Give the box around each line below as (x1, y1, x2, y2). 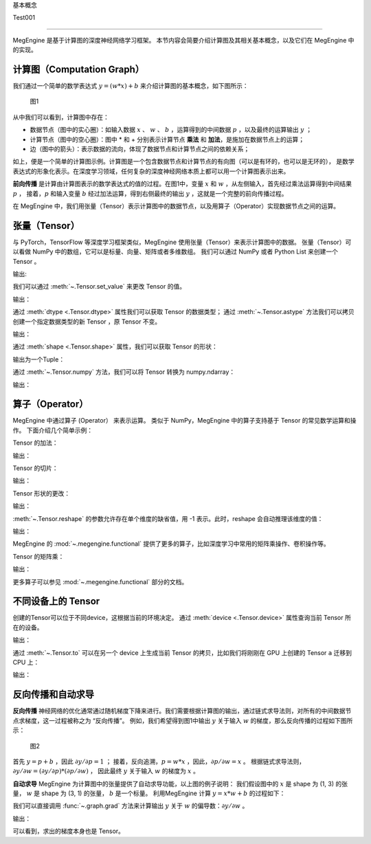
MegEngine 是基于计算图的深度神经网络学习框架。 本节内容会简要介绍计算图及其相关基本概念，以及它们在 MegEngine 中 (12, 36, 355, 44)
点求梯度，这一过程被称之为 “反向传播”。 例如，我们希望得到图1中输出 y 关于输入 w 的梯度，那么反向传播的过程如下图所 (12, 716, 353, 724)
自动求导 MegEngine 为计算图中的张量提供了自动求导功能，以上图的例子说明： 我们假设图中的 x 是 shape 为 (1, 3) (12, 779, 335, 788)
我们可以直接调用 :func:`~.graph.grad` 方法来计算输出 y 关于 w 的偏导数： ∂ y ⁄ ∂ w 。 (12, 801, 249, 810)
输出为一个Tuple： (12, 355, 65, 364)
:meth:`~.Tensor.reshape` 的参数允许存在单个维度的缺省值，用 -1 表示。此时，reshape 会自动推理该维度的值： (12, 514, 324, 522)
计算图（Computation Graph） (12, 63, 144, 75)
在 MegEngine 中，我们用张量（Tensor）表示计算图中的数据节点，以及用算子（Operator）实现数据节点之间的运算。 (12, 201, 340, 210)
